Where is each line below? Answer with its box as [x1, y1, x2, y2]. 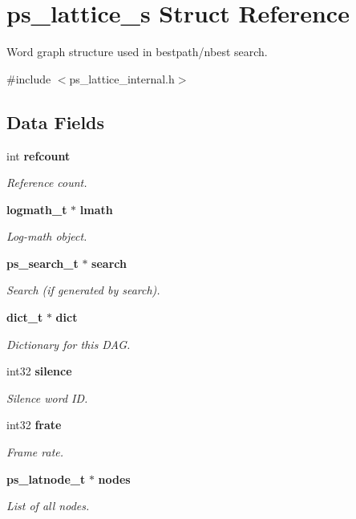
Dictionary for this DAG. [6, 335, 131, 352]
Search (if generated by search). [6, 282, 160, 298]
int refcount [6, 147, 71, 164]
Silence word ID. [6, 389, 88, 406]
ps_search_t [6, 254, 79, 271]
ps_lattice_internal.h [69, 70, 175, 87]
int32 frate [6, 416, 62, 433]
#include [6, 70, 51, 87]
